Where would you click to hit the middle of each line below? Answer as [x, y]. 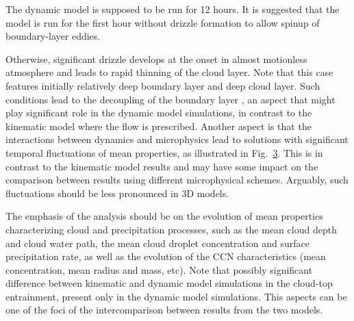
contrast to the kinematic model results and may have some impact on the [162, 166]
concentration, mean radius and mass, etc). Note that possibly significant [159, 269]
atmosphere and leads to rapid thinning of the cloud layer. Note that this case [169, 72]
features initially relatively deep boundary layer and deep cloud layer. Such [163, 85]
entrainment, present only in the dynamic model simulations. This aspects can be [176, 296]
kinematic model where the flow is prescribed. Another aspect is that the [159, 126]
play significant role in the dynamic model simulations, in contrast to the [159, 113]
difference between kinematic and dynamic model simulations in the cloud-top [169, 283]
